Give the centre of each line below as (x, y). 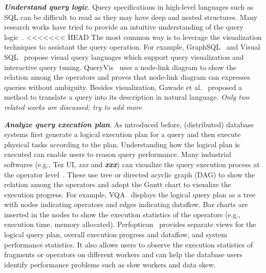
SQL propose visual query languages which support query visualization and (124, 56)
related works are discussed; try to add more (73, 107)
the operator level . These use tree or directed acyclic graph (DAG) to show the (130, 174)
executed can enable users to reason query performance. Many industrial (118, 154)
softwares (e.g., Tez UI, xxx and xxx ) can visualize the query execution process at (132, 164)
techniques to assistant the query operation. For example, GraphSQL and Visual (132, 47)
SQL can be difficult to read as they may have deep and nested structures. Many (131, 17)
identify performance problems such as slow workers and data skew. (110, 264)
